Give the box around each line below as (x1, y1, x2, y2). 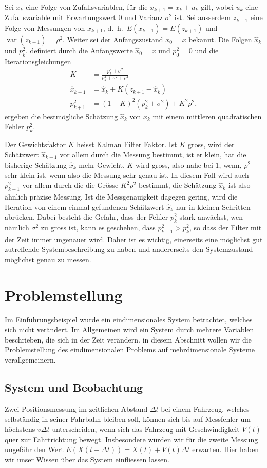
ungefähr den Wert (5, 444, 64, 455)
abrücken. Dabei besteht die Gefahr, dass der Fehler (5, 211, 168, 222)
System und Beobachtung (5, 380, 143, 395)
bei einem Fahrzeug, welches (161, 403, 250, 414)
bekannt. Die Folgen (188, 33, 252, 44)
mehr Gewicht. (79, 159, 125, 170)
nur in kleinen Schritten (176, 201, 251, 212)
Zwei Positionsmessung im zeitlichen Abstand (5, 403, 148, 414)
